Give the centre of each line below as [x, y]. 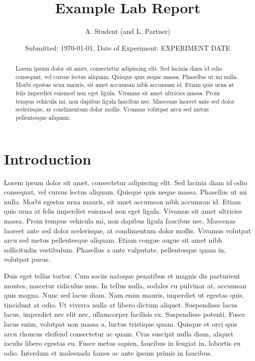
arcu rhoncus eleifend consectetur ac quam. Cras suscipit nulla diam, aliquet [119, 333]
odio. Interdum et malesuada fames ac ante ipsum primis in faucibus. [108, 352]
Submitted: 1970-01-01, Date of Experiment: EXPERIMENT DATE [128, 47]
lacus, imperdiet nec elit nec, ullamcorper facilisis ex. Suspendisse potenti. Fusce [125, 314]
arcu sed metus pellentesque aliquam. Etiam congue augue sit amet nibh [113, 240]
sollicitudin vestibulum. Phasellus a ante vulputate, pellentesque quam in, [115, 249]
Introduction [48, 158]
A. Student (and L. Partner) [128, 31]
